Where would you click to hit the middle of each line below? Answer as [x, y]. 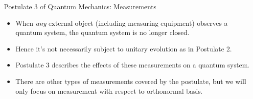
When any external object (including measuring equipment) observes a [121, 23]
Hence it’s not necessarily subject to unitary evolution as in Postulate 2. [124, 48]
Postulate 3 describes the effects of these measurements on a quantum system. [133, 65]
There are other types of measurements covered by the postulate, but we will [131, 81]
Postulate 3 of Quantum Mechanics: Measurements [80, 6]
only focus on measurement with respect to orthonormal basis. [109, 91]
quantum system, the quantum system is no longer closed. [102, 32]
